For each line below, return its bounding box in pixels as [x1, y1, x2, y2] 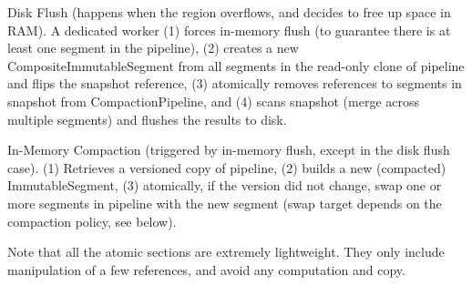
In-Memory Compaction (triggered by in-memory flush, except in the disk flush [7, 140, 450, 159]
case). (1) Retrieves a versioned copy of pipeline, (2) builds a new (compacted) [7, 158, 446, 177]
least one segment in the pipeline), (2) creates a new [7, 38, 299, 57]
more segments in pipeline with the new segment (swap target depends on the [7, 193, 442, 212]
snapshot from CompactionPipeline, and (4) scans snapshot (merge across [7, 91, 420, 110]
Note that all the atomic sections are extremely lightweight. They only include [7, 242, 445, 261]
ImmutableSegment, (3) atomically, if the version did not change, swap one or [7, 176, 442, 195]
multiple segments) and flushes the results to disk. [7, 109, 287, 128]
